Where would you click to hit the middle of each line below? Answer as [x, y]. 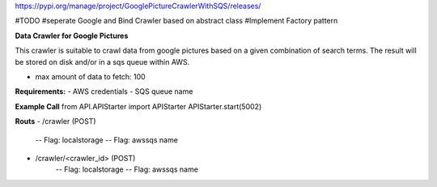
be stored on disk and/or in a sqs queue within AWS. [102, 62]
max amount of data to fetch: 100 [90, 76]
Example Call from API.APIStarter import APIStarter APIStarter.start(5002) [138, 106]
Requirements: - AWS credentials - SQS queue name [104, 91]
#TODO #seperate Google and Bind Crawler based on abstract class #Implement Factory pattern [176, 21]
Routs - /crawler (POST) [55, 121]
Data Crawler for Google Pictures [72, 36]
